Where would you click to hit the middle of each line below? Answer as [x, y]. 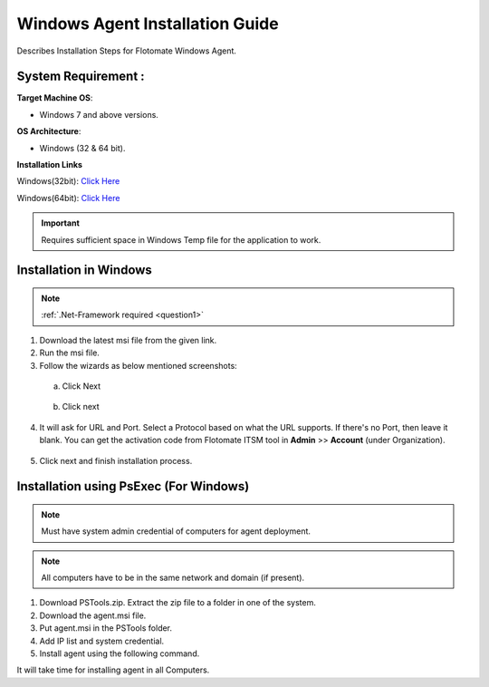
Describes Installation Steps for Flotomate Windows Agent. [127, 51]
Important [61, 223]
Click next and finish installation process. [116, 460]
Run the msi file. [69, 353]
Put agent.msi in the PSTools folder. [105, 628]
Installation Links [50, 165]
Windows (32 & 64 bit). [82, 148]
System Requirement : [81, 77]
